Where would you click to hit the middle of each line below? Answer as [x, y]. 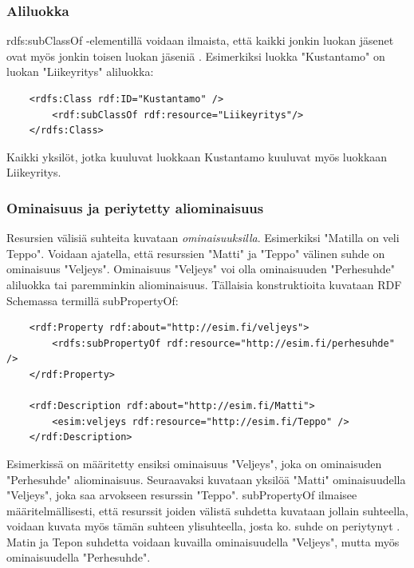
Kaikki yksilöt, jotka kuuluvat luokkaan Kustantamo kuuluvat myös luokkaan [197, 156]
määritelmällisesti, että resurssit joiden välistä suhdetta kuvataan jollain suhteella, [207, 510]
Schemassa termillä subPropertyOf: [93, 300]
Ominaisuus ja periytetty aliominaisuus [135, 207]
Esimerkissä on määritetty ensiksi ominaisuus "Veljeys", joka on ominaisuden [194, 463]
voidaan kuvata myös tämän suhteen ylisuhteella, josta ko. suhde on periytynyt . [203, 526]
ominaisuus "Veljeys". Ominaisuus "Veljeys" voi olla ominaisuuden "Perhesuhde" [201, 269]
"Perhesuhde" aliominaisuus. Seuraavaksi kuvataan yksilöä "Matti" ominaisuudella [206, 479]
